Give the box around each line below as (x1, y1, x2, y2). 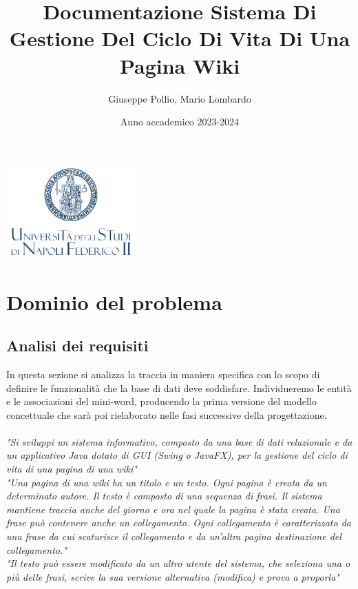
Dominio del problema (6, 287, 222, 316)
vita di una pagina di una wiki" (6, 462, 137, 476)
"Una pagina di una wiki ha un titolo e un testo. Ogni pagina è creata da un (6, 475, 327, 489)
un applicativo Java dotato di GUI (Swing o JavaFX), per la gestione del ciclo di (6, 448, 348, 462)
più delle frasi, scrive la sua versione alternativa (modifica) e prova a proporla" (6, 569, 339, 583)
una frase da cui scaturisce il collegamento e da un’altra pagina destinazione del (6, 529, 341, 544)
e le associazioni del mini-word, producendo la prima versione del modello (6, 394, 317, 409)
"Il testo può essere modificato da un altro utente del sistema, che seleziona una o (6, 556, 350, 570)
